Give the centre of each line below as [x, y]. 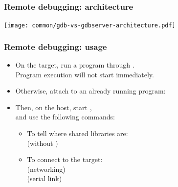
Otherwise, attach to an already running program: [90, 91]
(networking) [46, 169]
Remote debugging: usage [56, 46]
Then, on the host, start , [54, 107]
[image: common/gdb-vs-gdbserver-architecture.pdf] [90, 26]
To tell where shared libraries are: [78, 133]
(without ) [43, 143]
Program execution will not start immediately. [85, 74]
